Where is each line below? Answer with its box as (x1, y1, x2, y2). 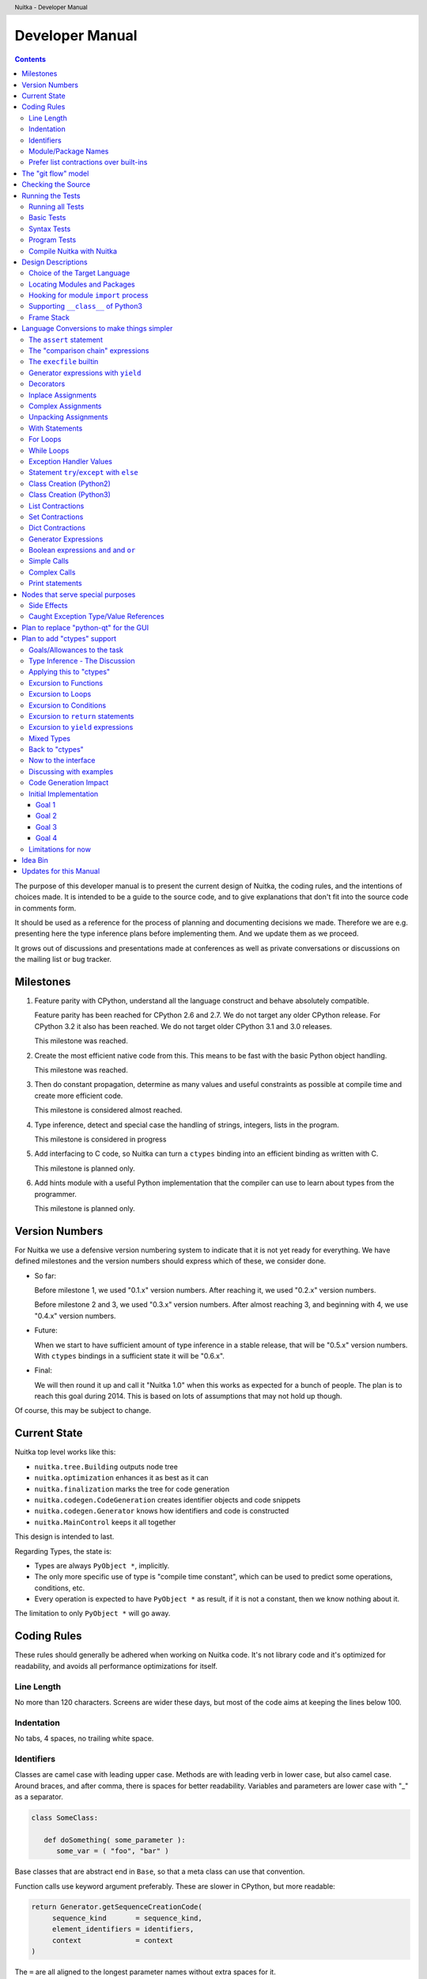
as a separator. (14, 1791, 63, 1801)
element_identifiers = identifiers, (51, 1924, 195, 1934)
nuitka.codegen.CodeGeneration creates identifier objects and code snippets (34, 1495, 300, 1504)
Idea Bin (21, 856, 49, 864)
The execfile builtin (28, 357, 99, 367)
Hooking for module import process (28, 291, 149, 300)
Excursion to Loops (28, 689, 92, 699)
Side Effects (28, 601, 68, 610)
